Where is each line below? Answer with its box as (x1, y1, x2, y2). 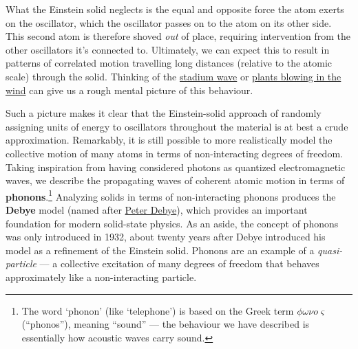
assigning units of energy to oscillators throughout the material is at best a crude (6, 119, 348, 133)
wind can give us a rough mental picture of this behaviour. (6, 82, 253, 97)
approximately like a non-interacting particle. (6, 269, 197, 284)
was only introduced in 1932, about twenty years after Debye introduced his (6, 229, 326, 244)
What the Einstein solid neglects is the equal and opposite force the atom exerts (6, 2, 344, 16)
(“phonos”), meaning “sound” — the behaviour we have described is (21, 317, 310, 331)
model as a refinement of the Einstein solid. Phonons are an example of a (6, 243, 315, 257)
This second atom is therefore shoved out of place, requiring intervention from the (6, 29, 350, 43)
